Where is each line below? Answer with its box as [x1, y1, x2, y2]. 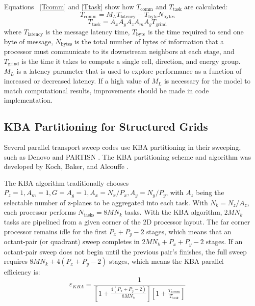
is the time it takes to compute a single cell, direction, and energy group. [21, 56, 241, 66]
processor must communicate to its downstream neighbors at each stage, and [4, 46, 235, 56]
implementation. [4, 95, 53, 105]
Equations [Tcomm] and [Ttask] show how [4, 1, 134, 11]
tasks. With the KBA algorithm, [124, 207, 222, 217]
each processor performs [4, 207, 76, 217]
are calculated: [184, 1, 228, 11]
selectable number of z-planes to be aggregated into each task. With [4, 197, 208, 207]
